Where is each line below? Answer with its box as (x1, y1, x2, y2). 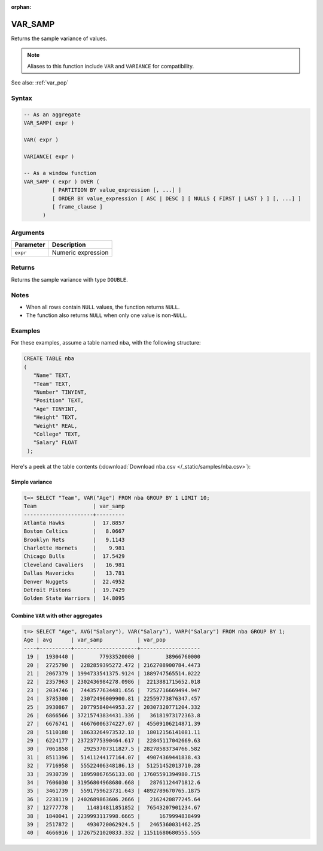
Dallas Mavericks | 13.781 (23, 570, 125, 577)
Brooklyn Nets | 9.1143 (23, 536, 125, 543)
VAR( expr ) (23, 136, 59, 143)
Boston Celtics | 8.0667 (23, 528, 125, 535)
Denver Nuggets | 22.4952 (23, 578, 125, 585)
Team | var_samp (23, 503, 125, 509)
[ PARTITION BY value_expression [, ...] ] (51, 186, 182, 194)
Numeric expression (51, 249, 109, 257)
